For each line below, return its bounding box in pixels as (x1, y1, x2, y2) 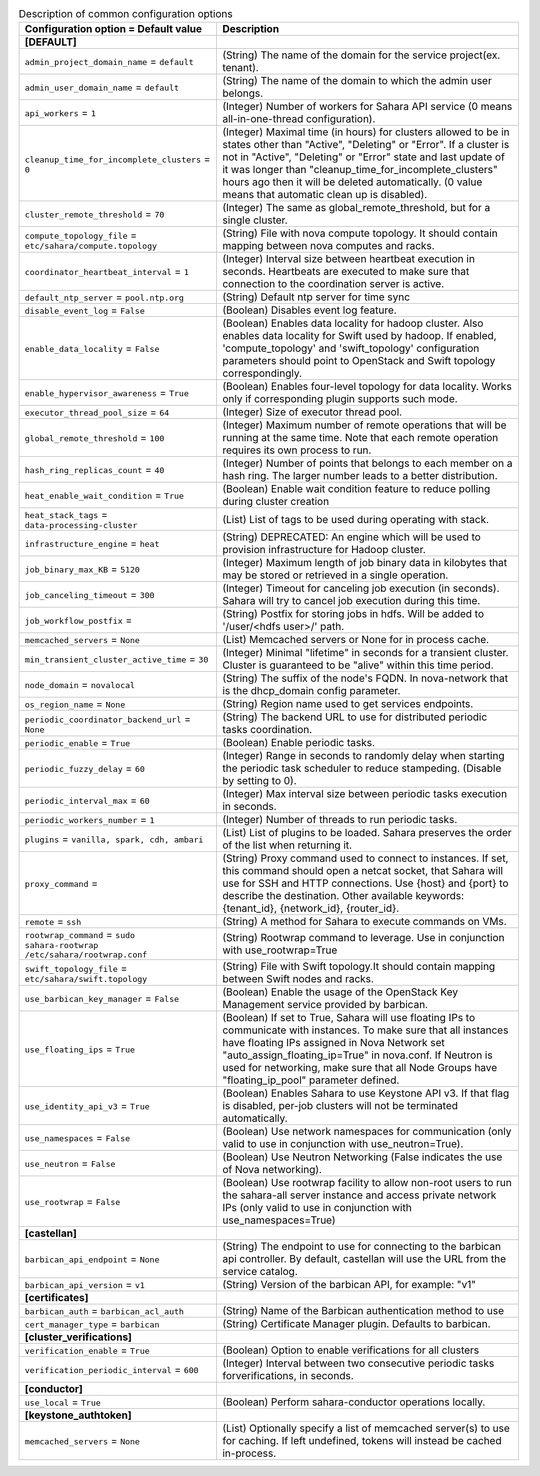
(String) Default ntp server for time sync (221, 290, 410, 304)
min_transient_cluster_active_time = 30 (24, 652, 209, 666)
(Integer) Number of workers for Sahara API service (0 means (221, 100, 513, 114)
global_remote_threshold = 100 (24, 431, 165, 445)
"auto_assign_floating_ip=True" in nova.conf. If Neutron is (221, 1048, 494, 1062)
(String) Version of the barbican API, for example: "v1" (221, 1278, 477, 1292)
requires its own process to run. (221, 443, 372, 457)
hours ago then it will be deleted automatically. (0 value (221, 175, 483, 189)
